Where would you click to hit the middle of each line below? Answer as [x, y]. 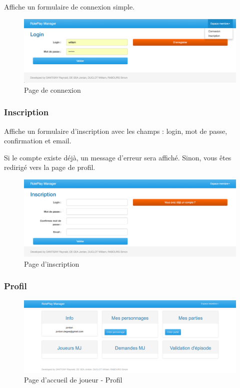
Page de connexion [52, 89]
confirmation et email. [38, 141]
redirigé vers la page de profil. [50, 167]
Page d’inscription [52, 263]
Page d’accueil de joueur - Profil [73, 380]
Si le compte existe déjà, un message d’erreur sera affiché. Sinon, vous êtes [118, 157]
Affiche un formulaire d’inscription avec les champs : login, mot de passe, [116, 131]
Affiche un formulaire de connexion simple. [69, 7]
